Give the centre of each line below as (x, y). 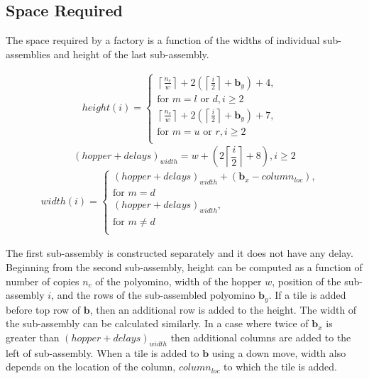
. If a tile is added (307, 295)
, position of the (307, 281)
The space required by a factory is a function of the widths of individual (163, 40)
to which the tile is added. (280, 367)
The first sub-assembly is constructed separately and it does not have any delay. (180, 253)
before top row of (43, 309)
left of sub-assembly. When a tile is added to (103, 352)
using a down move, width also (279, 352)
